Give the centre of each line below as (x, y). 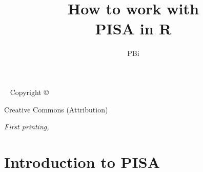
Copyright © (29, 92)
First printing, (27, 127)
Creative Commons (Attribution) (56, 109)
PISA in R (133, 28)
